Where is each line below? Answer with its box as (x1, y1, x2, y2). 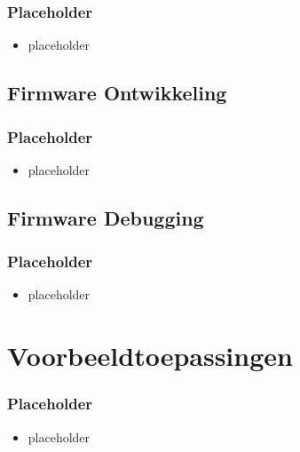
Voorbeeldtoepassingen (7, 337, 293, 374)
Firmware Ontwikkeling (7, 79, 227, 107)
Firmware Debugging (7, 203, 204, 231)
